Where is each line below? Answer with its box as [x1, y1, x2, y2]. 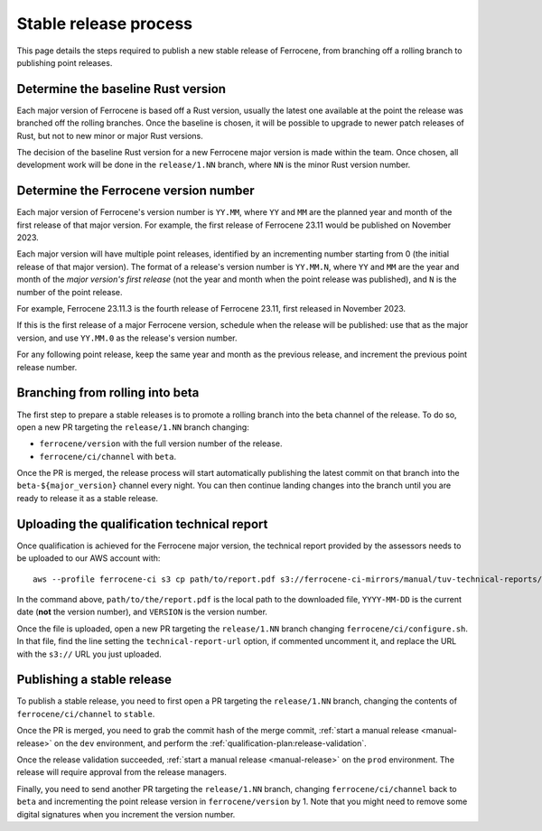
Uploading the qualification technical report [16, 516, 268, 532]
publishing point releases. [16, 57, 113, 68]
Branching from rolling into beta [16, 385, 200, 401]
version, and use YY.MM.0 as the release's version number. [16, 332, 238, 343]
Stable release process [16, 14, 193, 33]
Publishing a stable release [16, 672, 172, 687]
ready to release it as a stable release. [16, 492, 158, 503]
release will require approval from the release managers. [16, 767, 228, 778]
